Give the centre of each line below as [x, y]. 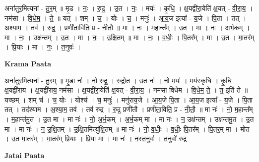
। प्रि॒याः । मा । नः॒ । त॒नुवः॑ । [43, 47]
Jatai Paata [25, 155]
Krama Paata [28, 63]
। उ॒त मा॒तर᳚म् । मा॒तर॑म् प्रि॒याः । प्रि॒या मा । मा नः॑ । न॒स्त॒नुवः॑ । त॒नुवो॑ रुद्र [96, 138]
